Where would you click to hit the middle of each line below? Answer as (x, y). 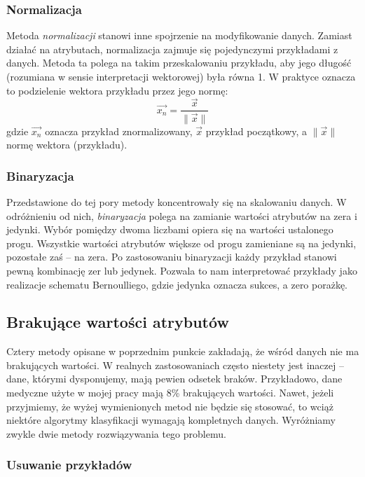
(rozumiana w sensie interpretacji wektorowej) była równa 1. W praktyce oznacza (181, 76)
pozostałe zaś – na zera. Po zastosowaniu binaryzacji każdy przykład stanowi (172, 257)
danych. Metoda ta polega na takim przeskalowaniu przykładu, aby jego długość (179, 63)
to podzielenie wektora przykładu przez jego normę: (117, 90)
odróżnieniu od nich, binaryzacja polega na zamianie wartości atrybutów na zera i (182, 215)
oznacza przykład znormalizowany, (119, 131)
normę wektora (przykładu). (67, 145)
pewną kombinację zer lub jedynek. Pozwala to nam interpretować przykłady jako (182, 270)
